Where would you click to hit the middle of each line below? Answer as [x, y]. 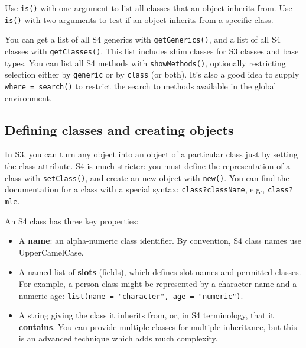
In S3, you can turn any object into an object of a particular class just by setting [151, 154]
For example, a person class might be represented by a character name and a [158, 283]
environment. [28, 97]
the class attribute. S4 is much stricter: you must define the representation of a [148, 165]
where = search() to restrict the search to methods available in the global [141, 86]
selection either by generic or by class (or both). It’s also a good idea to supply [152, 74]
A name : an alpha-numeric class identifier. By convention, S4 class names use [160, 241]
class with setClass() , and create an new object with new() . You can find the [147, 177]
